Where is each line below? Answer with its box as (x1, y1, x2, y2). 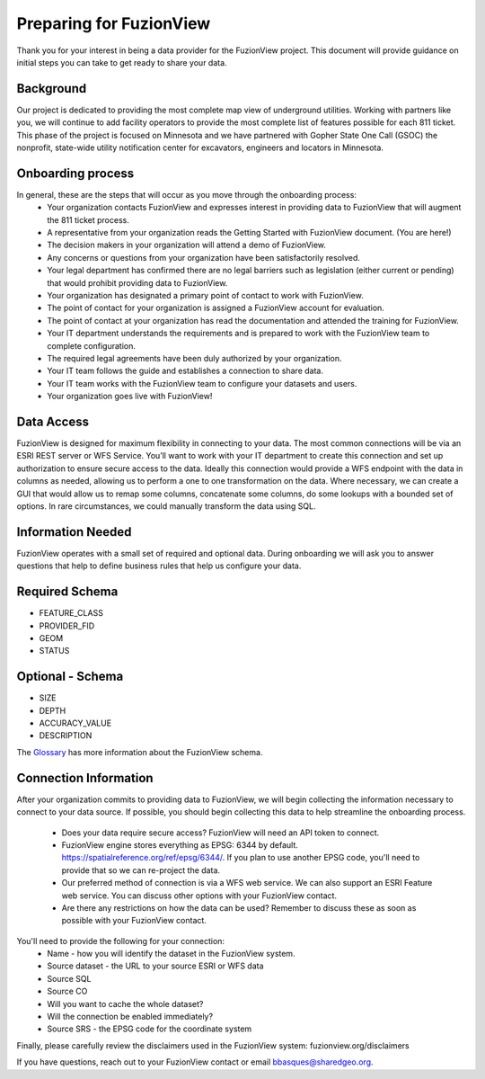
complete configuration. (47, 340, 137, 351)
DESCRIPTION (39, 730, 93, 741)
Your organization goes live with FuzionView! (47, 391, 213, 402)
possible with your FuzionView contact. (61, 915, 207, 926)
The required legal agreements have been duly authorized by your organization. (47, 353, 342, 363)
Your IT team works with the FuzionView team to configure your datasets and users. (47, 378, 357, 388)
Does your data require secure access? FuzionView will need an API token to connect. (61, 827, 380, 838)
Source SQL (47, 973, 92, 984)
